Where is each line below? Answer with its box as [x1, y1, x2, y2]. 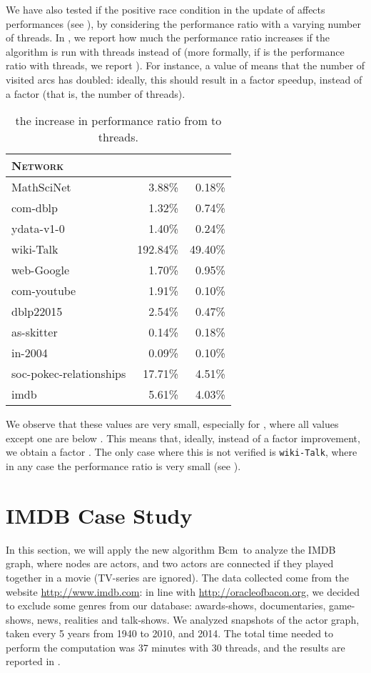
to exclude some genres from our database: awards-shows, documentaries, [6, 598, 326, 613]
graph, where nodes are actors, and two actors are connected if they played [6, 556, 334, 571]
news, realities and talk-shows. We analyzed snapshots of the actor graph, [37, 612, 360, 627]
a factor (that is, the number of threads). [6, 86, 185, 101]
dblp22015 [11, 303, 63, 320]
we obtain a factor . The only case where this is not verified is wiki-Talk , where [6, 444, 357, 459]
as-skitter [11, 324, 58, 341]
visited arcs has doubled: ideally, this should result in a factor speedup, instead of [6, 71, 362, 86]
